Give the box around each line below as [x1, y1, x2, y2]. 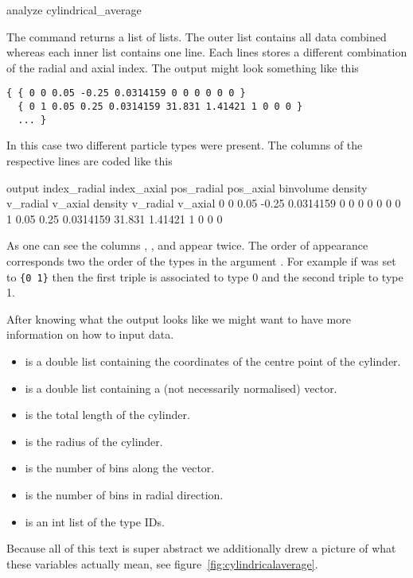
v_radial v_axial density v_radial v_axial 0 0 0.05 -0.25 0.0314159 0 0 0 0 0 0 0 [6, 195, 401, 211]
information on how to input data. [6, 326, 174, 343]
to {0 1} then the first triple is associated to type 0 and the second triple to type [6, 268, 403, 285]
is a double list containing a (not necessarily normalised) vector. [25, 379, 337, 396]
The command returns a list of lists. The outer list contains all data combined [6, 28, 387, 45]
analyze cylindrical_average [6, 2, 142, 17]
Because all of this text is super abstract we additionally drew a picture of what [6, 540, 396, 557]
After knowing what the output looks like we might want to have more [6, 310, 351, 327]
